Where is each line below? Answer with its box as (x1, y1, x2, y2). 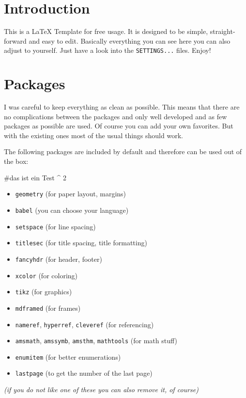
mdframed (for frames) (15, 302, 81, 313)
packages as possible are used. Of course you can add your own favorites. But (4, 121, 233, 131)
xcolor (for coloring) (15, 270, 78, 280)
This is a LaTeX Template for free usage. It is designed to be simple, (4, 26, 208, 36)
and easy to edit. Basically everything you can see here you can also (29, 35, 231, 46)
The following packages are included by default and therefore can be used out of (4, 146, 242, 157)
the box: (4, 156, 29, 166)
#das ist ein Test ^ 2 (4, 172, 66, 182)
